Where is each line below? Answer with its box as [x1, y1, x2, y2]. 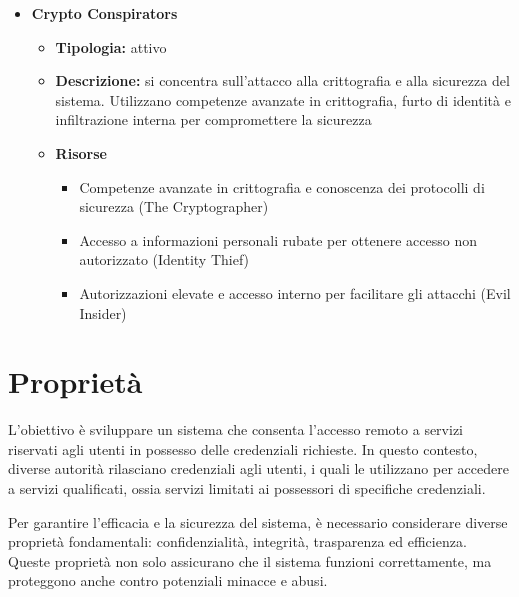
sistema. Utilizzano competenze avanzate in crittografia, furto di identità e [55, 89, 511, 110]
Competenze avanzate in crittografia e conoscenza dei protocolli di [79, 176, 485, 197]
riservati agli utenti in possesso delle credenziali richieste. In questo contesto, [8, 438, 478, 459]
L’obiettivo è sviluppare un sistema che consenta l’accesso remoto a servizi [8, 419, 463, 440]
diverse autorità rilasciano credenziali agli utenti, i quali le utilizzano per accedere [8, 458, 509, 479]
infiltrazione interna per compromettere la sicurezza [55, 109, 372, 130]
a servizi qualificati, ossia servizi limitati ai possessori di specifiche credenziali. [8, 478, 486, 499]
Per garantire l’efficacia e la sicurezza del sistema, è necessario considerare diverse [8, 511, 508, 532]
